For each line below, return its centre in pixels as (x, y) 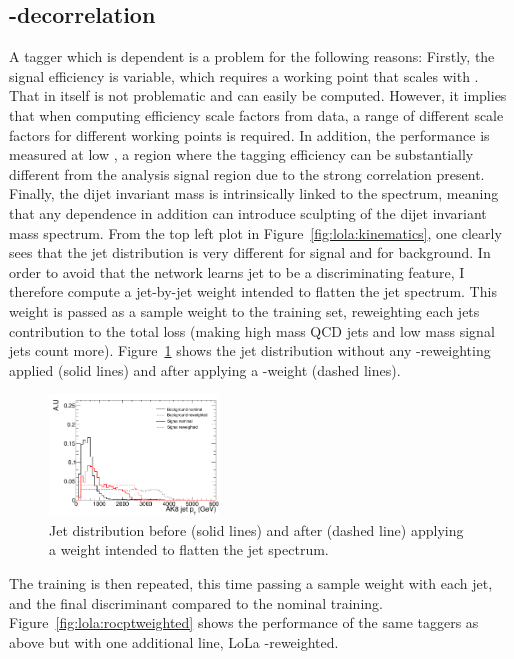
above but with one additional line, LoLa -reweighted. (174, 641)
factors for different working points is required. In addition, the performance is (249, 134)
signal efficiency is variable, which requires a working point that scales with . (244, 75)
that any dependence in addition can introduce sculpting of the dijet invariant (248, 212)
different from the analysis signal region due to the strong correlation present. (247, 173)
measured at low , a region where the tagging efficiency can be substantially (241, 154)
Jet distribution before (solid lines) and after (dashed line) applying (256, 529)
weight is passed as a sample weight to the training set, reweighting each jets (244, 310)
